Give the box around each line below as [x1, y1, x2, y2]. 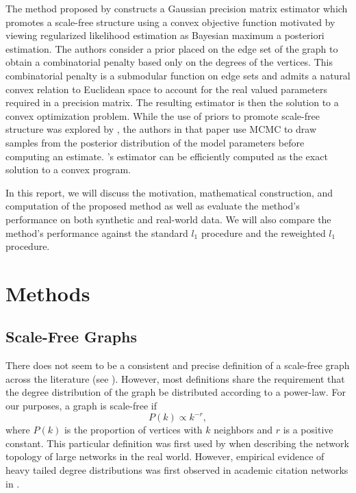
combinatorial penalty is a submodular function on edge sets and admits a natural [5, 68, 351, 82]
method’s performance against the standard [5, 225, 188, 240]
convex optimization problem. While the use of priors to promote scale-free [5, 108, 320, 123]
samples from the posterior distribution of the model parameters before [5, 135, 305, 149]
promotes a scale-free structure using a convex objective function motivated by [5, 14, 335, 29]
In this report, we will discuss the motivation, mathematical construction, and [5, 185, 333, 199]
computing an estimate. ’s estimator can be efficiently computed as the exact [5, 149, 328, 163]
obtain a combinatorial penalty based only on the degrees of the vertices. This [5, 55, 333, 69]
